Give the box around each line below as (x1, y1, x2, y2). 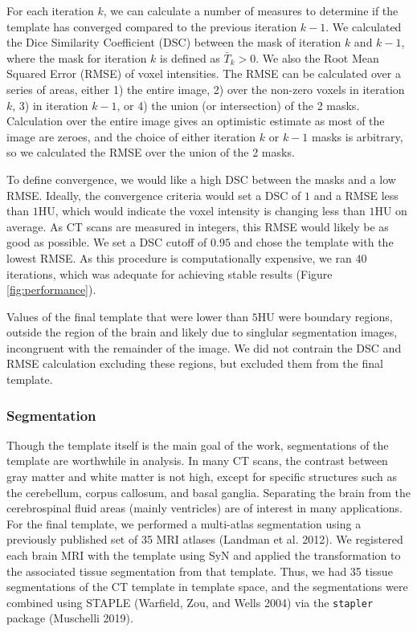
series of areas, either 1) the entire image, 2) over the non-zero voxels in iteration (6, 80, 405, 97)
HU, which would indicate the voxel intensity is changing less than (38, 202, 366, 219)
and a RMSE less (313, 186, 399, 203)
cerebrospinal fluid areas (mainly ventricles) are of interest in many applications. (6, 499, 403, 516)
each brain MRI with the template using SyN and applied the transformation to (6, 547, 401, 564)
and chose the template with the (234, 234, 394, 251)
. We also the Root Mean (256, 49, 379, 66)
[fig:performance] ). (6, 281, 96, 298)
